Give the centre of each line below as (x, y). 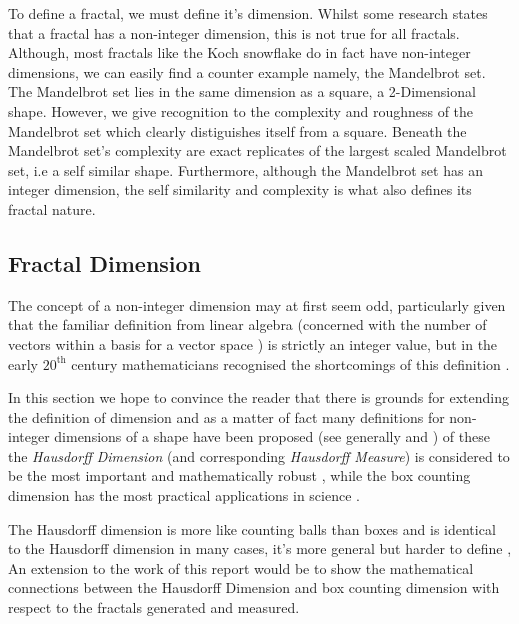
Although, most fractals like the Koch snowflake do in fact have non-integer (239, 52)
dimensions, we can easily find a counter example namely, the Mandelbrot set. (247, 71)
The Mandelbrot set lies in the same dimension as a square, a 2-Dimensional (242, 91)
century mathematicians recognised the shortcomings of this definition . (290, 363)
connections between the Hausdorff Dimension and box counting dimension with (254, 587)
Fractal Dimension (105, 262)
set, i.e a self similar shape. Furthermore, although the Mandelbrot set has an (245, 169)
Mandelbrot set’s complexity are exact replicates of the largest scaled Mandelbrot (257, 150)
